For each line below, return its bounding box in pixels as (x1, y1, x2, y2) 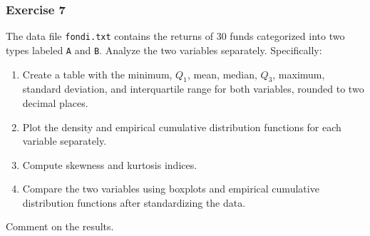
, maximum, (272, 66, 325, 81)
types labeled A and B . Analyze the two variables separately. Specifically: (6, 42, 322, 57)
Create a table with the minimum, (22, 66, 173, 81)
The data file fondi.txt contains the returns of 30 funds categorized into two (6, 29, 345, 43)
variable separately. (22, 133, 107, 148)
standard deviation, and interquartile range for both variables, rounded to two (22, 81, 364, 96)
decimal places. (22, 95, 88, 110)
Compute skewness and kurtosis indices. (22, 157, 197, 172)
